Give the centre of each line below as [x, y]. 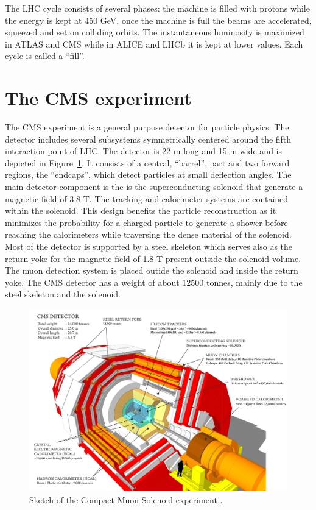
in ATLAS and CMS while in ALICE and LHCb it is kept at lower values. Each [154, 44]
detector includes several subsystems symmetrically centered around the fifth [148, 139]
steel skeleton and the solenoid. [63, 294]
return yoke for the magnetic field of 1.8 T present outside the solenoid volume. [153, 258]
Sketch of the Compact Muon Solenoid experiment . [126, 499]
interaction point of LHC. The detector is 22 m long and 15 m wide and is [144, 151]
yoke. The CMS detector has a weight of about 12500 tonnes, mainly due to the [154, 282]
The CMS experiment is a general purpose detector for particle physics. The [147, 127]
